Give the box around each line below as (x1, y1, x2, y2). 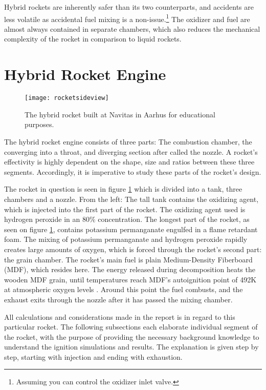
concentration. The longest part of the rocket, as (98, 214, 250, 224)
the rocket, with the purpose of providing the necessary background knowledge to (4, 331, 259, 342)
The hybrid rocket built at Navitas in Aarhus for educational (25, 109, 215, 119)
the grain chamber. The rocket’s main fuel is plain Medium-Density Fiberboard (4, 254, 253, 264)
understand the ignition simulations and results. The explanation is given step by (4, 341, 259, 352)
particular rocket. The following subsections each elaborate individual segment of (4, 321, 258, 332)
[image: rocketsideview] (25, 94, 109, 102)
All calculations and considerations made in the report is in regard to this (4, 311, 235, 322)
